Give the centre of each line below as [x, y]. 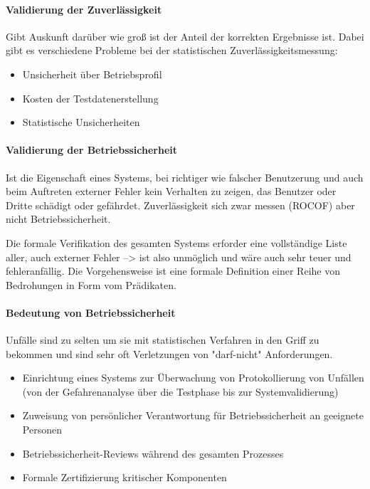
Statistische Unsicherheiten [81, 122]
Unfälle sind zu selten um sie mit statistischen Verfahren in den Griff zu [163, 340]
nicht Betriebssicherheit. [58, 219]
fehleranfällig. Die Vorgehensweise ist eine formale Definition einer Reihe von [173, 271]
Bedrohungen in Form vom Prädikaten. [91, 284]
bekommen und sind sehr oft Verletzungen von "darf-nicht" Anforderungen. [169, 353]
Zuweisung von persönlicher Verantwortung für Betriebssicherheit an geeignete [193, 415]
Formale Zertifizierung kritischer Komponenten [125, 477]
